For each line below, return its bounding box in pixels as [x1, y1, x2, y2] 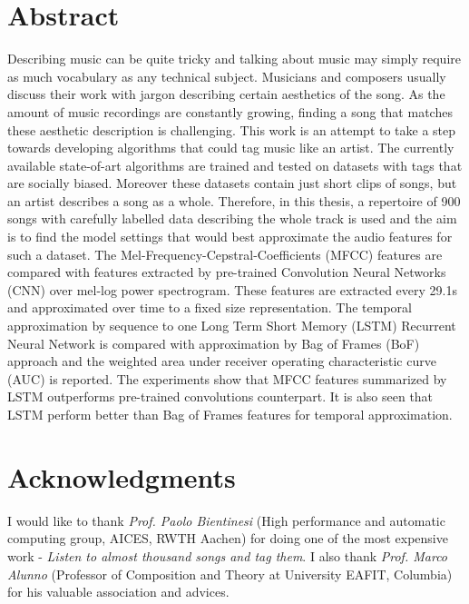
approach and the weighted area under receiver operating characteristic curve [7, 352, 436, 371]
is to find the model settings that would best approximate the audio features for [7, 227, 453, 246]
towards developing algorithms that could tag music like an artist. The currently [7, 138, 454, 157]
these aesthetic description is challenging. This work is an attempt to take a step [7, 120, 456, 139]
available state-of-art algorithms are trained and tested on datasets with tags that [7, 155, 463, 174]
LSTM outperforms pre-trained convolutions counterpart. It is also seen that [7, 387, 434, 406]
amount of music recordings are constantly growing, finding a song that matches [7, 102, 453, 121]
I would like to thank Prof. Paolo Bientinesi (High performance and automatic [7, 510, 445, 530]
